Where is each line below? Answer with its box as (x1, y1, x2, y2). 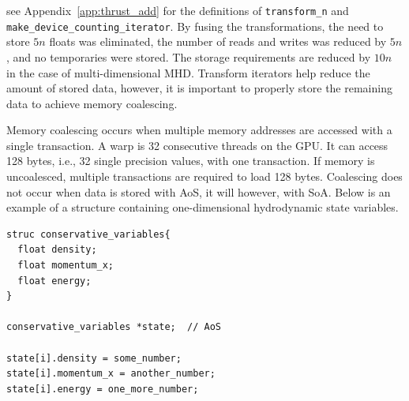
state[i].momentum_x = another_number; (6, 368, 216, 380)
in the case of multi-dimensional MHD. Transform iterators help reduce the (6, 64, 370, 81)
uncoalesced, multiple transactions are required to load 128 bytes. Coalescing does (6, 168, 403, 185)
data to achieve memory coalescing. (6, 95, 178, 111)
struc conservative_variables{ (6, 228, 171, 240)
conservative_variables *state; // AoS (6, 321, 222, 333)
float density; (17, 244, 97, 256)
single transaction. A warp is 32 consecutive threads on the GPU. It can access (6, 137, 388, 153)
